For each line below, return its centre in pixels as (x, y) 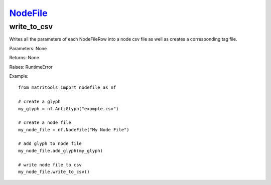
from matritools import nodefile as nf (67, 87)
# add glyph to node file (50, 144)
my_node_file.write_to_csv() (54, 172)
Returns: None (24, 58)
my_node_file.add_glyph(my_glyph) (60, 151)
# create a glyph (39, 102)
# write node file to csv (50, 165)
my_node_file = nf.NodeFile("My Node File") (74, 130)
